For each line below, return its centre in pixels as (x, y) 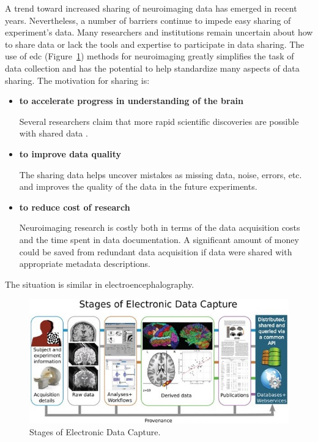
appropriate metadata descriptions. (85, 264)
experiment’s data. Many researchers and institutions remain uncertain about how (159, 32)
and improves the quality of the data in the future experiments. (138, 186)
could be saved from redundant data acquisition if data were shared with (156, 251)
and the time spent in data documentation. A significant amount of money (159, 239)
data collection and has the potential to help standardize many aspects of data (152, 68)
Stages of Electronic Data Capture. (95, 432)
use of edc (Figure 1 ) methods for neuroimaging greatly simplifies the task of (150, 56)
